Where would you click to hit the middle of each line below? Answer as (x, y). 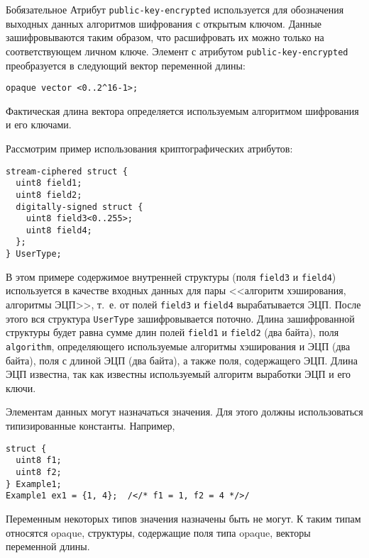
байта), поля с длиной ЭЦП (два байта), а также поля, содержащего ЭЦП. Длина (182, 360)
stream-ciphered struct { (67, 171)
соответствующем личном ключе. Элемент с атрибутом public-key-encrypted (177, 51)
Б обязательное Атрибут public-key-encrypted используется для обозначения (175, 9)
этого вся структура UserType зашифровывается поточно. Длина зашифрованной (180, 318)
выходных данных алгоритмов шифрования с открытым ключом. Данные (164, 23)
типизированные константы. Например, (90, 426)
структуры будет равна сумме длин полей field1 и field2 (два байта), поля (172, 332)
